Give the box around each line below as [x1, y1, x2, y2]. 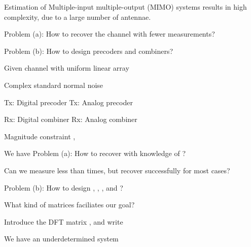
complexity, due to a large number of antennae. [4, 11, 151, 22]
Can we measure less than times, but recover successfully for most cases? [4, 165, 230, 175]
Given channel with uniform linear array [4, 63, 129, 73]
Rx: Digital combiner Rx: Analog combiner [4, 114, 137, 125]
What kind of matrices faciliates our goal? [4, 199, 135, 210]
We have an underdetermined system [4, 233, 119, 244]
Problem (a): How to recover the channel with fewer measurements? [4, 28, 215, 39]
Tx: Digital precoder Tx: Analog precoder [4, 97, 133, 107]
